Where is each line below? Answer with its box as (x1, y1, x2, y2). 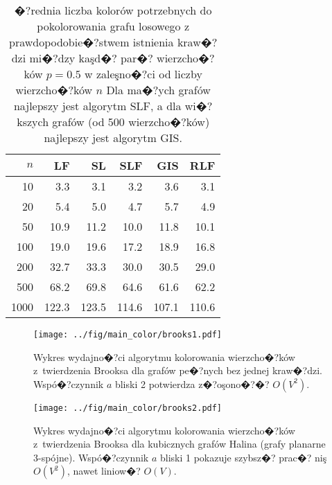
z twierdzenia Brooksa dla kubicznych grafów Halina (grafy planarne (33, 436, 326, 451)
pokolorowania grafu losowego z (37, 18, 190, 34)
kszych (17, 114, 49, 130)
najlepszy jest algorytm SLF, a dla (13, 98, 182, 114)
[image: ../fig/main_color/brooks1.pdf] (33, 330, 222, 339)
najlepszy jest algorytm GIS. (44, 130, 182, 145)
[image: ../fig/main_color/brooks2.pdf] (33, 403, 222, 413)
